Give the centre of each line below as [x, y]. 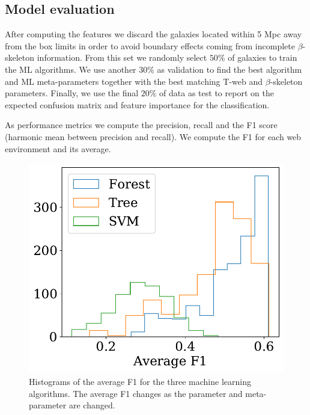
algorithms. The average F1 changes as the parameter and [136, 393]
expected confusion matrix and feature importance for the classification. [137, 104]
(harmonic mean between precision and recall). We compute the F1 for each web [153, 136]
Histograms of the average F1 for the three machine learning [140, 382]
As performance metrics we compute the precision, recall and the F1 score [141, 125]
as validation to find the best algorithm [229, 69]
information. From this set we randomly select [122, 57]
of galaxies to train [263, 57]
